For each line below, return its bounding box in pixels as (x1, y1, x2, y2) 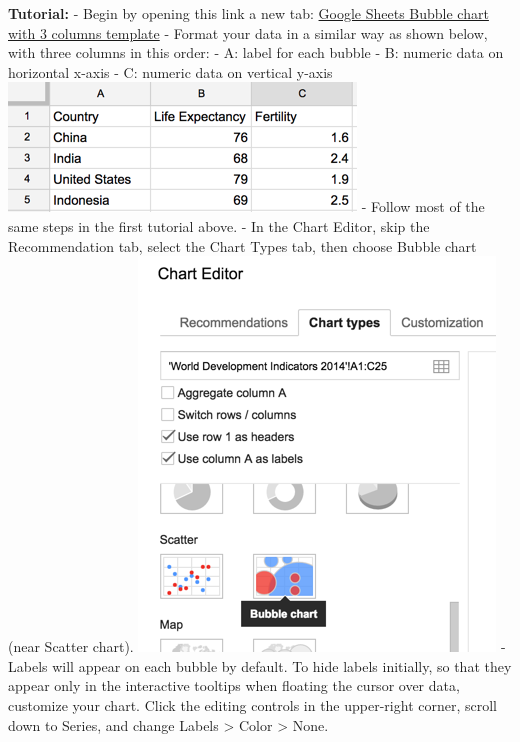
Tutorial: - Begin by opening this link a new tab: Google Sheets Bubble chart (8, 3, 489, 23)
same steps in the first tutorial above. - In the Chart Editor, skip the (8, 215, 430, 236)
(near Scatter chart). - (8, 636, 506, 657)
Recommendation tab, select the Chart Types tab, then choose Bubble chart (8, 235, 477, 256)
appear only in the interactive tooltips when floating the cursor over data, (8, 675, 460, 696)
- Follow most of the (361, 196, 485, 217)
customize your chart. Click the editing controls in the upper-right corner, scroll (8, 694, 497, 715)
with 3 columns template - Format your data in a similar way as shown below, (8, 22, 488, 43)
